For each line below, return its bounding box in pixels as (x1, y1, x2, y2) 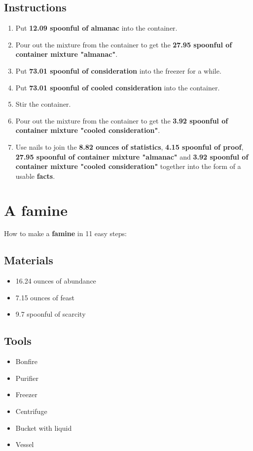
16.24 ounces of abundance (15, 276, 96, 286)
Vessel (15, 439, 34, 450)
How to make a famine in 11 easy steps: (4, 228, 127, 239)
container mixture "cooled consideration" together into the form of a (15, 161, 241, 171)
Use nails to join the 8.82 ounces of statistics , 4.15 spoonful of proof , (15, 141, 244, 152)
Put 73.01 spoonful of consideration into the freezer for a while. (15, 65, 221, 76)
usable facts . (15, 170, 55, 181)
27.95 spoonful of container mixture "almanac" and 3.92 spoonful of (15, 151, 249, 162)
